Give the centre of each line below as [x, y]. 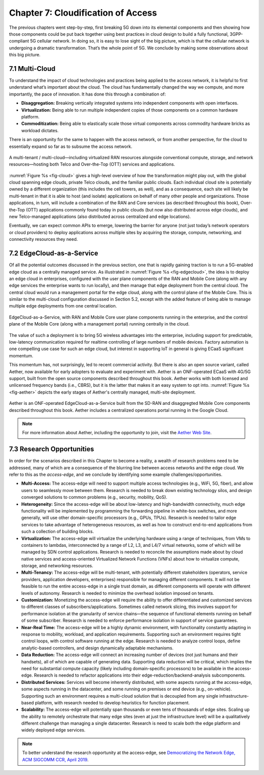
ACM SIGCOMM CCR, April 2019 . [55, 759]
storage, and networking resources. [57, 566]
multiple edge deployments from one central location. [63, 306]
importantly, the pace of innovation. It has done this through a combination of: [88, 94]
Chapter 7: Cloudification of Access [83, 13]
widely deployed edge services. [53, 730]
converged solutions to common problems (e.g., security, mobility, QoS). [94, 497]
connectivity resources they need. [44, 239]
